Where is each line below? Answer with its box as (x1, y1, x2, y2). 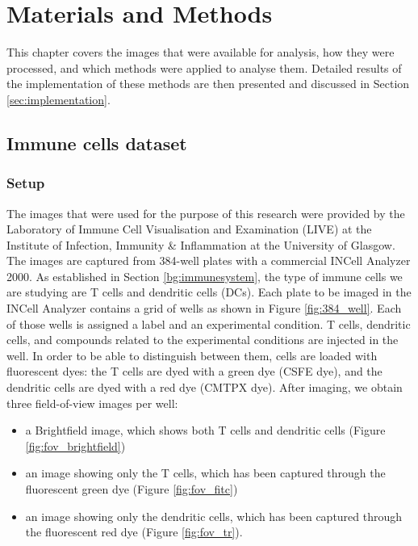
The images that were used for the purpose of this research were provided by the (6, 204, 405, 221)
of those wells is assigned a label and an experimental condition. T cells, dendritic (6, 315, 411, 332)
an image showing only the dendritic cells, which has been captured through (25, 507, 403, 524)
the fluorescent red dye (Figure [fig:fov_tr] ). (25, 523, 243, 540)
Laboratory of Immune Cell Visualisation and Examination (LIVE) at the (6, 220, 372, 237)
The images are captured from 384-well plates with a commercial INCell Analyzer (6, 252, 411, 269)
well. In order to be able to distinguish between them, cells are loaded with (6, 346, 378, 363)
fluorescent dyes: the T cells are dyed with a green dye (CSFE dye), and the (6, 363, 382, 380)
